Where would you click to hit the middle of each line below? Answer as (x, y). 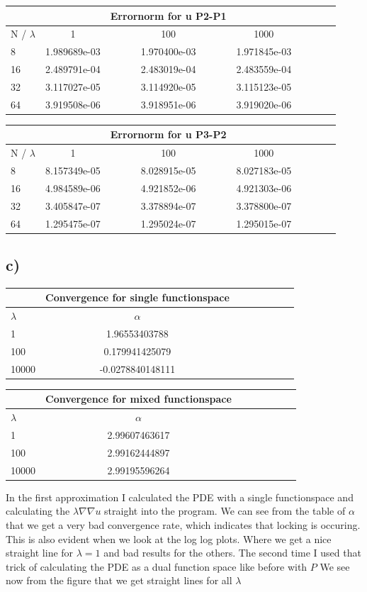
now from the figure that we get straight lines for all (119, 580)
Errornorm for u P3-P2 (168, 134)
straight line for (40, 553)
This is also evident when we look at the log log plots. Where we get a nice (169, 538)
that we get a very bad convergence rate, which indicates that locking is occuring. (183, 524)
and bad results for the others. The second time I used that (232, 553)
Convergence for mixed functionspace (139, 399)
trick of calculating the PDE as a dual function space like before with (157, 566)
